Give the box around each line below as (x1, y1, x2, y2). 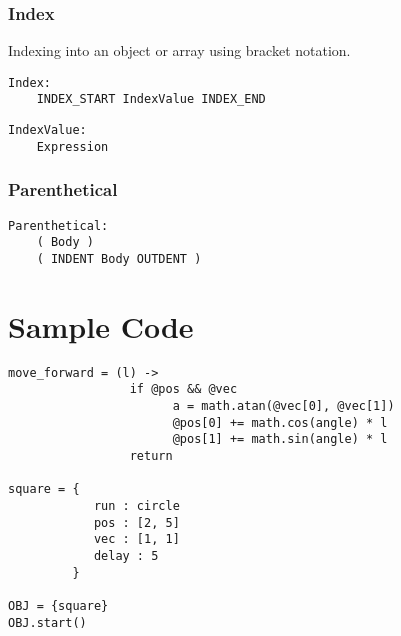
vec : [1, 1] (93, 532, 180, 547)
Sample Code (8, 305, 194, 346)
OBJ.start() (8, 615, 87, 630)
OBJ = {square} (8, 598, 109, 613)
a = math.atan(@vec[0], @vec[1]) (172, 399, 395, 414)
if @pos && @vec (129, 382, 238, 397)
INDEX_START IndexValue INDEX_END (36, 92, 266, 107)
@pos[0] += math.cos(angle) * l (172, 415, 388, 430)
